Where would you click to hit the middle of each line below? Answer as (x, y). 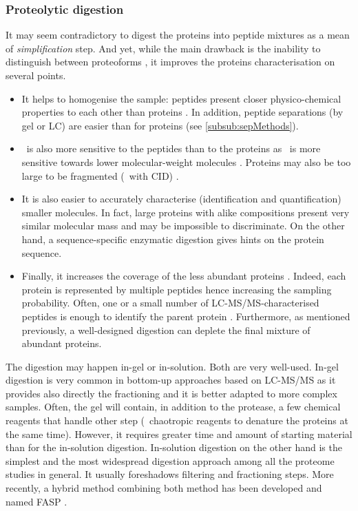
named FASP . (36, 501)
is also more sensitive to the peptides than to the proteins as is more (173, 148)
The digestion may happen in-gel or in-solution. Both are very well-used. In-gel (172, 366)
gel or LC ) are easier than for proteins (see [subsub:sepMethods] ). (160, 125)
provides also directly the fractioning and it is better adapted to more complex (171, 393)
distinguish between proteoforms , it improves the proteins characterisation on (170, 62)
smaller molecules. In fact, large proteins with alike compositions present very (186, 212)
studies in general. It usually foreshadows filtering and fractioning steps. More (170, 474)
